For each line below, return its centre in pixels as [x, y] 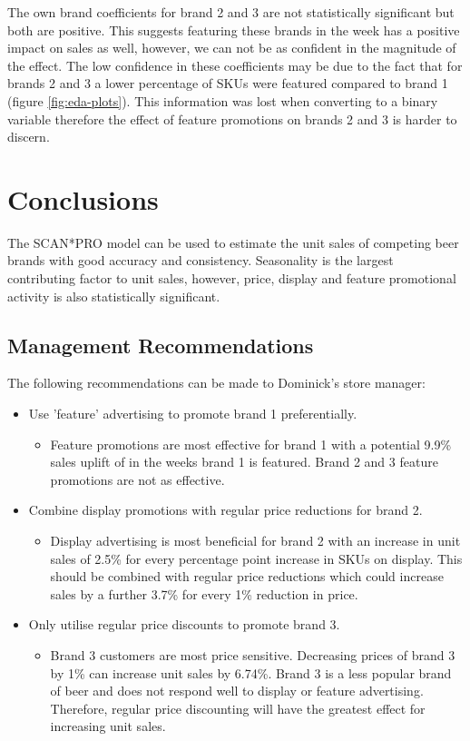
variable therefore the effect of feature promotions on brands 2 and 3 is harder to [232, 119]
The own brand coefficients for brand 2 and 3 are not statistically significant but [231, 12]
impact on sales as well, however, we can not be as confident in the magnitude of [232, 48]
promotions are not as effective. [137, 479]
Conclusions [83, 198]
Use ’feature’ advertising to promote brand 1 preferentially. [193, 414]
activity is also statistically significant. [114, 296]
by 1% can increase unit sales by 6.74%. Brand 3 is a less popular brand [251, 672]
